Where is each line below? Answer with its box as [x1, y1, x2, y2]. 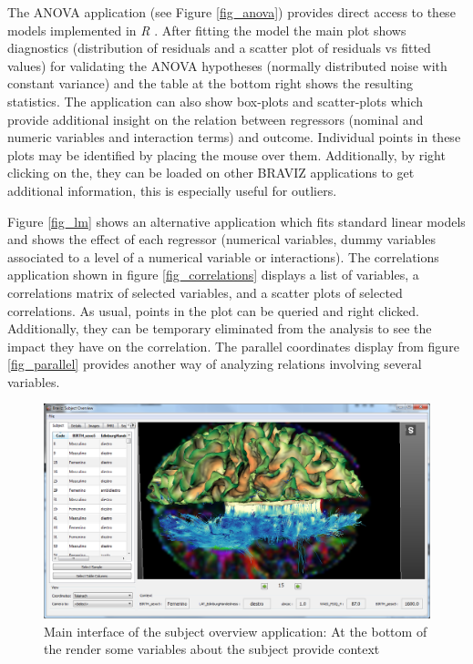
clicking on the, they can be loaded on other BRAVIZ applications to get [7, 163, 415, 182]
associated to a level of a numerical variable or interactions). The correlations [7, 247, 439, 266]
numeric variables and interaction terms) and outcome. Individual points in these [7, 128, 461, 147]
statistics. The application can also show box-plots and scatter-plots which [7, 91, 424, 110]
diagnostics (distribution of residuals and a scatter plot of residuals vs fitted [7, 38, 431, 57]
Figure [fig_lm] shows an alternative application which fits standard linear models [7, 211, 466, 230]
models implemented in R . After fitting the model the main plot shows [7, 20, 406, 39]
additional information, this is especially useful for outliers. [7, 180, 337, 199]
